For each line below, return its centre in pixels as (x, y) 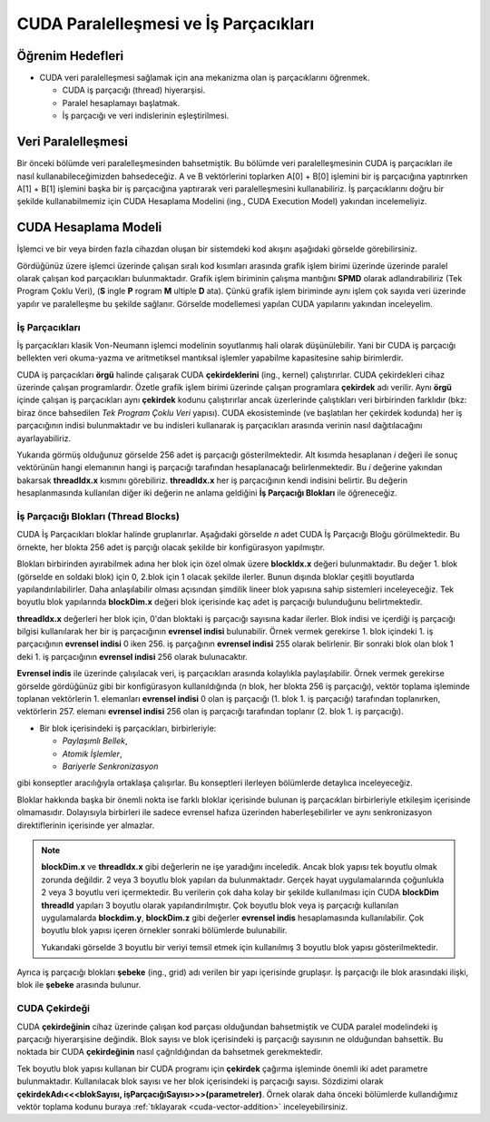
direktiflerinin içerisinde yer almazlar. (86, 825)
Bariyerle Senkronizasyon (110, 766)
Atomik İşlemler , (92, 753)
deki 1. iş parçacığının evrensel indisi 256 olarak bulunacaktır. (132, 656)
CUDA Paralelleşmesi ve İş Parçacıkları (166, 24)
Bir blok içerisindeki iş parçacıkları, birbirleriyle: (128, 728)
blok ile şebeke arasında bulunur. (79, 985)
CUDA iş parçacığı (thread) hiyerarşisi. (134, 90)
